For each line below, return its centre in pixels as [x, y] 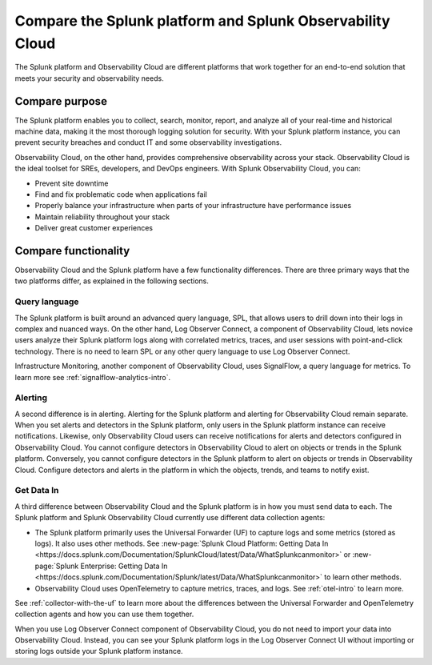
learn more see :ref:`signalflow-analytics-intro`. [93, 377]
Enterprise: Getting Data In [124, 566]
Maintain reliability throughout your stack [102, 217]
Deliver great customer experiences [94, 228]
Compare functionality [72, 251]
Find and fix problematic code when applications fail [121, 194]
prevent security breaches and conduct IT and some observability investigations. [148, 142]
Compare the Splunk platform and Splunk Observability [202, 21]
